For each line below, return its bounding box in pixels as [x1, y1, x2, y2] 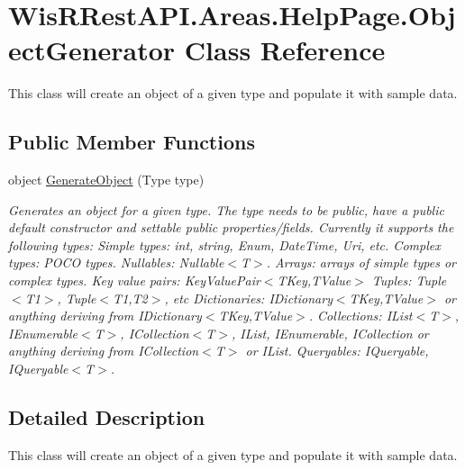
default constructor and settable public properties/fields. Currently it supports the [8, 218, 454, 237]
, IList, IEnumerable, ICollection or [231, 323, 429, 342]
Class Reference [184, 32, 386, 68]
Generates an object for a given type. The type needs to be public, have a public [8, 200, 444, 219]
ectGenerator [8, 32, 176, 68]
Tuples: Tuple [371, 271, 447, 290]
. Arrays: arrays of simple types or [266, 253, 456, 272]
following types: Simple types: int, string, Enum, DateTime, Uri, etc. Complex [8, 235, 441, 254]
